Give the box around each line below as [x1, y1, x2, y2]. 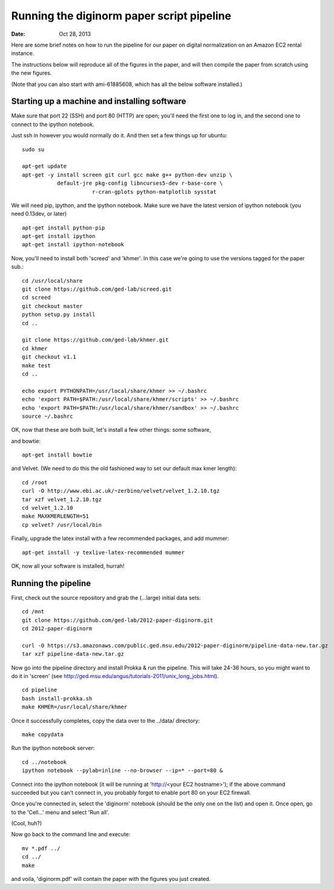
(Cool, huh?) [11, 820, 42, 827]
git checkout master [22, 303, 83, 309]
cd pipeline [22, 687, 57, 693]
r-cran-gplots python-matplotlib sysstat [91, 188, 217, 195]
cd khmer [22, 345, 48, 352]
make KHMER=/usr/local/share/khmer [22, 704, 128, 711]
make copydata [22, 731, 64, 738]
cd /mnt [22, 608, 45, 615]
